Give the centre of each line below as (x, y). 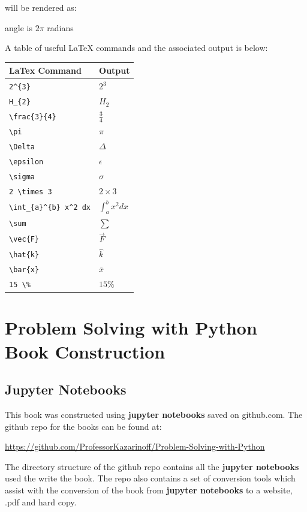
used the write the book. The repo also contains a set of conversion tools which (150, 478)
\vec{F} (24, 240)
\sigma (22, 177)
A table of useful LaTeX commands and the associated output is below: (136, 48)
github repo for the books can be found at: (83, 426)
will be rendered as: (41, 7)
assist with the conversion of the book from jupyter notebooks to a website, (149, 490)
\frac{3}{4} (33, 117)
